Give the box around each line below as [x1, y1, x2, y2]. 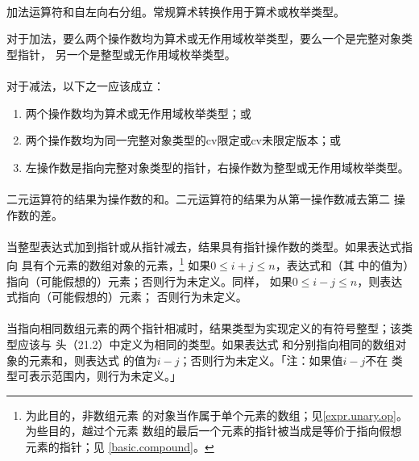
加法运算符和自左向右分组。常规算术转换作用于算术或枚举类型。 [6, 2, 345, 19]
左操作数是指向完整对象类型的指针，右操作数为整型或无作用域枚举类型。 [25, 158, 409, 175]
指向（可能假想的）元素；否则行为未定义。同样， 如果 [6, 272, 292, 289]
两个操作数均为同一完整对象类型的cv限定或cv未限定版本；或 [25, 132, 342, 149]
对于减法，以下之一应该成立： [6, 77, 164, 94]
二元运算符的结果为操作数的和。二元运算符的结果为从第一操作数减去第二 [6, 190, 390, 207]
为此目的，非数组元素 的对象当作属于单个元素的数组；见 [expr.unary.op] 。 [25, 406, 408, 423]
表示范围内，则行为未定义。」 [28, 367, 181, 384]
